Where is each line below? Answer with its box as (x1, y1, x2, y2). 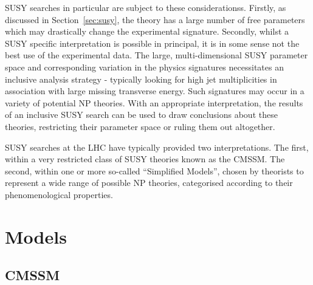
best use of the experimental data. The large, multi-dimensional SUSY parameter (5, 49, 308, 61)
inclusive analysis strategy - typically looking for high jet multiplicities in (5, 72, 277, 85)
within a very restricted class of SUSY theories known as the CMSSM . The (5, 153, 285, 165)
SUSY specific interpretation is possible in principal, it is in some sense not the (5, 36, 300, 49)
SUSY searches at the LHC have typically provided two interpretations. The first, (5, 140, 309, 153)
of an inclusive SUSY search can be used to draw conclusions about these (5, 108, 278, 121)
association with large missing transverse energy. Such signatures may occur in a (5, 84, 304, 97)
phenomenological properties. (5, 188, 113, 201)
